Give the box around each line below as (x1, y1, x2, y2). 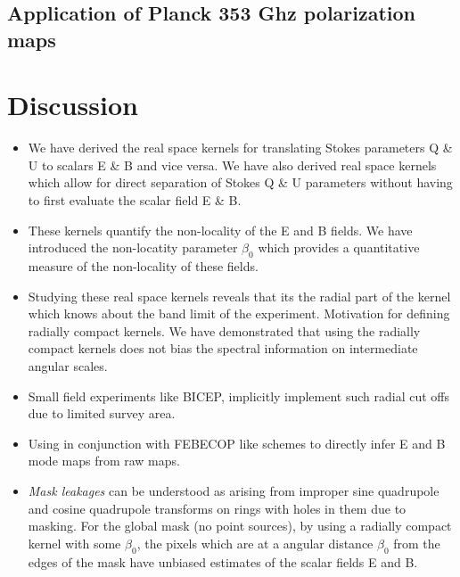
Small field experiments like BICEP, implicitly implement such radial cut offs (28, 386, 450, 405)
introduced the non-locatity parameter (28, 238, 238, 257)
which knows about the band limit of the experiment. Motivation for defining (28, 304, 450, 323)
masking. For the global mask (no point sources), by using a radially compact (28, 516, 452, 535)
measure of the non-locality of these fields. (28, 257, 259, 276)
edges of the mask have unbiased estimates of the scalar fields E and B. (28, 552, 418, 571)
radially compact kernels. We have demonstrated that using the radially (28, 321, 421, 340)
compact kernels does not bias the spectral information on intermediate (28, 339, 418, 358)
